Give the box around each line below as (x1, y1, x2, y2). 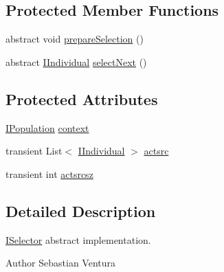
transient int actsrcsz (5, 166, 93, 181)
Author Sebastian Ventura (5, 256, 116, 270)
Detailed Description (5, 200, 156, 221)
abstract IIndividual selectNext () (5, 54, 147, 69)
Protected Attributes (5, 88, 158, 109)
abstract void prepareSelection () (5, 32, 144, 46)
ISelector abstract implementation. (5, 232, 151, 247)
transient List (5, 144, 63, 158)
